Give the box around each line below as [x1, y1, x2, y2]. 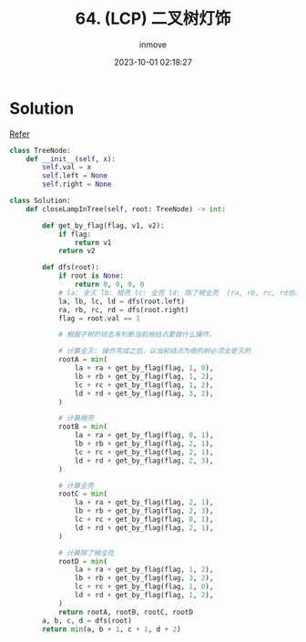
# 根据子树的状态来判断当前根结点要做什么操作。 [57, 330, 216, 340]
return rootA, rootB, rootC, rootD [57, 607, 194, 617]
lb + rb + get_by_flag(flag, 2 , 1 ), [74, 439, 214, 449]
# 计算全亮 [57, 481, 94, 490]
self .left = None [42, 171, 107, 180]
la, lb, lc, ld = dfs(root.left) [57, 297, 185, 306]
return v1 [74, 238, 112, 247]
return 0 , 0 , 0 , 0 [74, 280, 145, 290]
